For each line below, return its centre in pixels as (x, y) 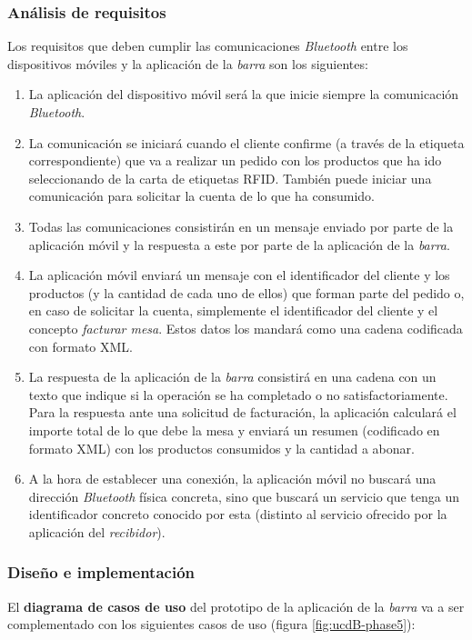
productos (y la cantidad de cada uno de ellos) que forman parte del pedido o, (246, 292)
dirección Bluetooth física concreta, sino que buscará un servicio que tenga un (244, 496)
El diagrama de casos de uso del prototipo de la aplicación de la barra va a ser (236, 606)
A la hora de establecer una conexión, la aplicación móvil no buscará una (232, 479)
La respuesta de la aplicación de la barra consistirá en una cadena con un (232, 377)
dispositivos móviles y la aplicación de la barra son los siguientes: (188, 63)
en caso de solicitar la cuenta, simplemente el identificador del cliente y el (233, 310)
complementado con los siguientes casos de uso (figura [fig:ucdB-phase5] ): (211, 624)
